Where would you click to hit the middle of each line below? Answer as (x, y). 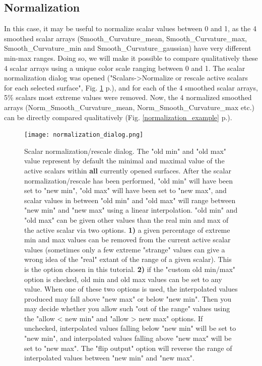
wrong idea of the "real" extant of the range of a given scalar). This (128, 259)
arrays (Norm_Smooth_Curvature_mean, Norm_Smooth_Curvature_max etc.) (129, 107)
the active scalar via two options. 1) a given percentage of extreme (127, 230)
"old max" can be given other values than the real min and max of (126, 219)
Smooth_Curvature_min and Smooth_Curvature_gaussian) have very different (128, 48)
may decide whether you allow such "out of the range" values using (127, 308)
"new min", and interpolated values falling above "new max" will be (128, 338)
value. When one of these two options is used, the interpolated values (131, 289)
